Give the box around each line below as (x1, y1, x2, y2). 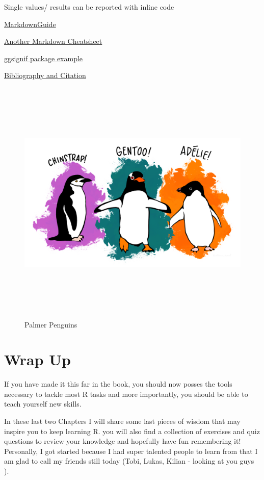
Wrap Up (4, 349, 71, 370)
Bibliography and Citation (4, 70, 86, 81)
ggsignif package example (4, 53, 83, 63)
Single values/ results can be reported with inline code (4, 2, 174, 12)
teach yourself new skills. (4, 398, 82, 409)
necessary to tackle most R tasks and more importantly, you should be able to (4, 388, 248, 399)
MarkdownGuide (4, 18, 56, 29)
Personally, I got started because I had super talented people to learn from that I (4, 445, 258, 456)
